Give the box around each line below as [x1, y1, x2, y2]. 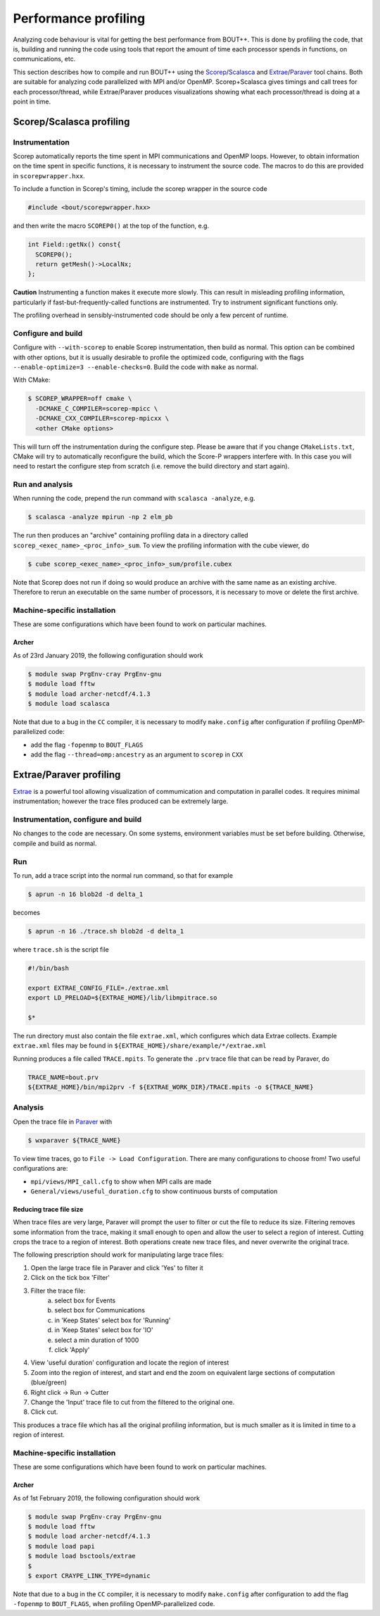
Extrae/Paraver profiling [13, 769, 121, 781]
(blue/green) [30, 1378, 67, 1387]
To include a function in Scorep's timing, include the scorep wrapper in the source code [13, 185, 267, 193]
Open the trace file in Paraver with [13, 1117, 113, 1126]
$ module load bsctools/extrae [27, 1552, 137, 1560]
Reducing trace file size [13, 1205, 84, 1213]
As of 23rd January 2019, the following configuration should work [13, 651, 203, 659]
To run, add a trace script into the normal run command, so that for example [13, 871, 234, 880]
